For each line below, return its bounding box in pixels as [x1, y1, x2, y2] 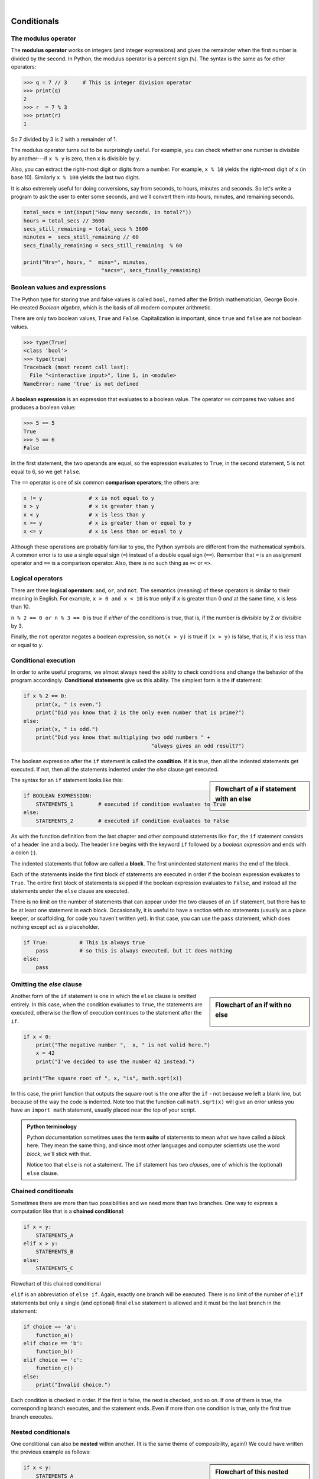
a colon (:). [11, 849, 38, 856]
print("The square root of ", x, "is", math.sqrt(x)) [23, 1074, 183, 1081]
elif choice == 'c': [23, 1357, 83, 1363]
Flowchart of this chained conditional [11, 1280, 102, 1287]
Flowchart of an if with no [215, 1001, 292, 1009]
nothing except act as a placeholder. [11, 923, 100, 930]
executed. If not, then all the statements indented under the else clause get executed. [11, 766, 219, 773]
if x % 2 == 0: [23, 693, 67, 699]
